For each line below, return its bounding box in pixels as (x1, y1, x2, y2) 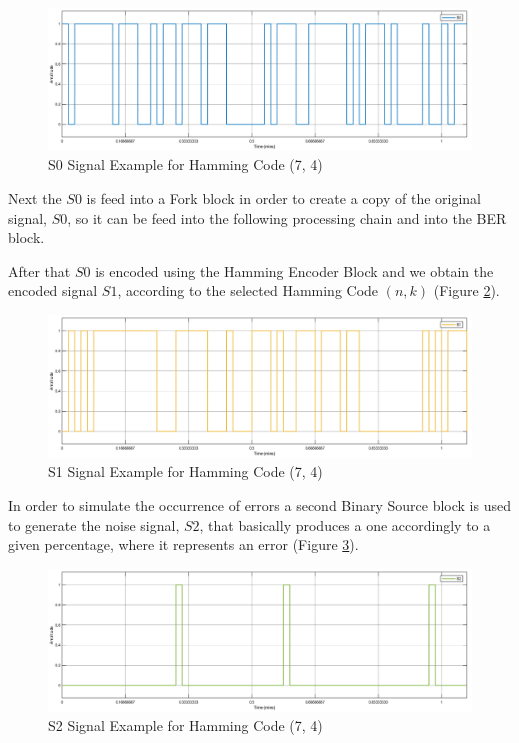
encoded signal (8, 280, 98, 301)
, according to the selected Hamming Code (117, 280, 379, 301)
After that (8, 260, 71, 281)
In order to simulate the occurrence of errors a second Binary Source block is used (8, 495, 511, 516)
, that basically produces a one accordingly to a (199, 514, 491, 535)
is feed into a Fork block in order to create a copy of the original (86, 188, 481, 209)
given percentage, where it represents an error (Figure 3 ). (8, 534, 359, 555)
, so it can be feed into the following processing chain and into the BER (67, 207, 507, 228)
